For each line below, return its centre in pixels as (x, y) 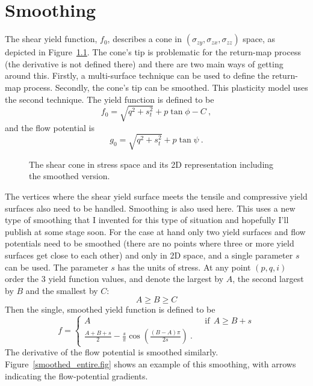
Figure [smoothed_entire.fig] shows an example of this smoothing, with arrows (150, 364)
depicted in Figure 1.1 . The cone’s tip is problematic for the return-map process (153, 52)
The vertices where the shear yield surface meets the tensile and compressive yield (156, 196)
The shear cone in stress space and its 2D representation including (151, 164)
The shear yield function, (51, 39)
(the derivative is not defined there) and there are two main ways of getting (144, 63)
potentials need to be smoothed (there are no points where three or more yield (150, 243)
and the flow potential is (50, 127)
